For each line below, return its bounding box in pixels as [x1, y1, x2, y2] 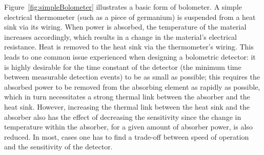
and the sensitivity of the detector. [4, 141, 113, 152]
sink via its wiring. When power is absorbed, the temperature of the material [4, 21, 247, 32]
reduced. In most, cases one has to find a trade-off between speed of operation [4, 131, 249, 142]
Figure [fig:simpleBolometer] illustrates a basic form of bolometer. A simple [4, 2, 242, 12]
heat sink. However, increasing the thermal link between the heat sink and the [4, 101, 250, 112]
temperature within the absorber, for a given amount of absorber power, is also [4, 121, 253, 132]
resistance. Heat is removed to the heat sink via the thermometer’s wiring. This [4, 41, 254, 52]
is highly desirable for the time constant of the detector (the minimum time [4, 61, 241, 72]
